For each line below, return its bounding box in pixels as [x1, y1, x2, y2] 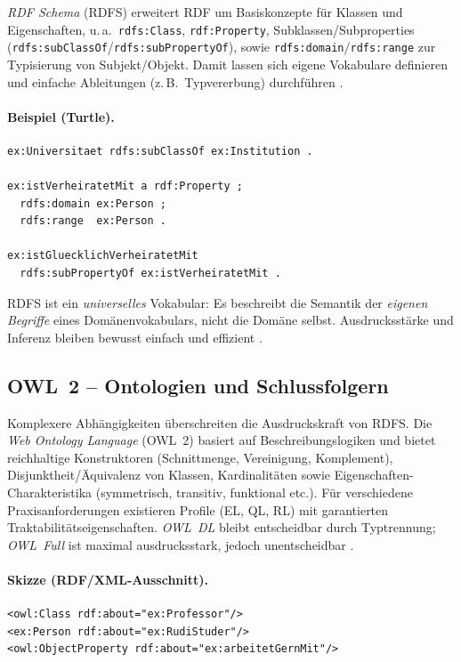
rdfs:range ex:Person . [20, 214, 166, 228]
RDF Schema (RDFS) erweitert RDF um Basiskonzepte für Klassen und [7, 3, 403, 20]
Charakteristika [7, 483, 93, 501]
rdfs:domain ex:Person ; [20, 197, 166, 210]
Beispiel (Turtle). [7, 107, 115, 125]
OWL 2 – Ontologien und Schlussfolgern [7, 371, 389, 399]
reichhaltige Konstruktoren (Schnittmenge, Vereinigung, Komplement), [7, 448, 393, 466]
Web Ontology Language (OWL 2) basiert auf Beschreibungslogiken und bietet [7, 431, 436, 449]
